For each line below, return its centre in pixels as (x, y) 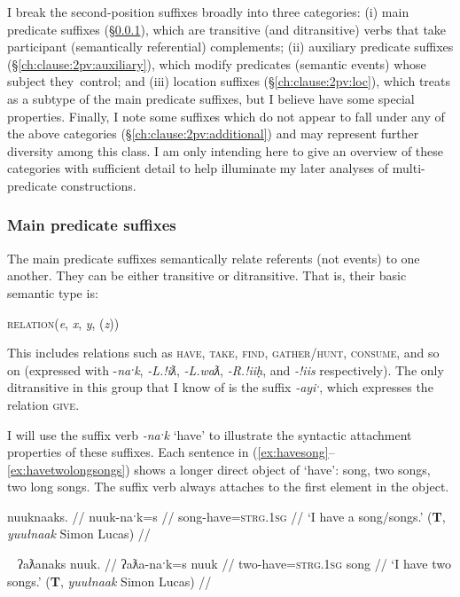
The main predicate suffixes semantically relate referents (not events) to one (214, 258)
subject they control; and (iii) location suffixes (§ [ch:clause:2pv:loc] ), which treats (229, 81)
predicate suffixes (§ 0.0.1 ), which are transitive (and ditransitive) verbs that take (227, 29)
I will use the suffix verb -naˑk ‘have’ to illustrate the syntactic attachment (210, 434)
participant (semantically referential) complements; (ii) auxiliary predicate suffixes (230, 47)
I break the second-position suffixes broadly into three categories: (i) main (208, 12)
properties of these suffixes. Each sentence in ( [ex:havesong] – (171, 452)
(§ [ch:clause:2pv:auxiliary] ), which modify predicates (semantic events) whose (217, 63)
